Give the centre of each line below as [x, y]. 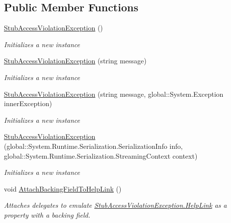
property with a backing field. [47, 214]
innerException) [28, 103]
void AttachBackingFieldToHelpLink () [63, 188]
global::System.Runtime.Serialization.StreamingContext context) [101, 155]
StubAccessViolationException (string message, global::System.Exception [114, 94]
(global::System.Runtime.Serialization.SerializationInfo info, [93, 146]
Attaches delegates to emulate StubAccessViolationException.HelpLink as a [115, 205]
